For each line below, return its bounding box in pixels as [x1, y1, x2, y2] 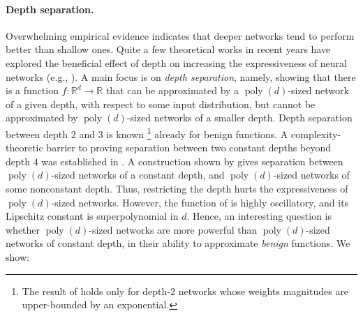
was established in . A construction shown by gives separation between [41, 153, 343, 168]
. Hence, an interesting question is [186, 209, 332, 223]
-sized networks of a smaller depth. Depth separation [126, 110, 353, 125]
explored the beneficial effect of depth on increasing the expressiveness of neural [6, 55, 347, 70]
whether [6, 222, 40, 236]
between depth [6, 126, 68, 141]
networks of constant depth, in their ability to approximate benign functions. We [6, 236, 350, 250]
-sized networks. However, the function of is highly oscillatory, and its [51, 195, 349, 209]
